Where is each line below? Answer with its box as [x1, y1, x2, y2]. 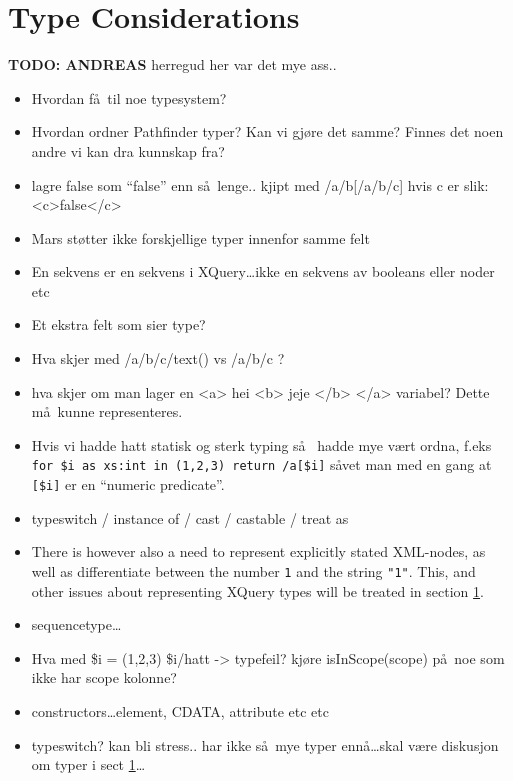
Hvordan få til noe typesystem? [31, 87, 227, 108]
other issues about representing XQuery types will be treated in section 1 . [31, 580, 484, 601]
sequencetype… [31, 614, 122, 635]
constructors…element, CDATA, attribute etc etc [31, 700, 330, 721]
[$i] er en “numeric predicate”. [31, 474, 225, 495]
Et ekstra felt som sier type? [31, 314, 206, 335]
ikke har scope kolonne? [31, 667, 177, 688]
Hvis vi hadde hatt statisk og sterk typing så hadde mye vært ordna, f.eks [31, 434, 492, 455]
